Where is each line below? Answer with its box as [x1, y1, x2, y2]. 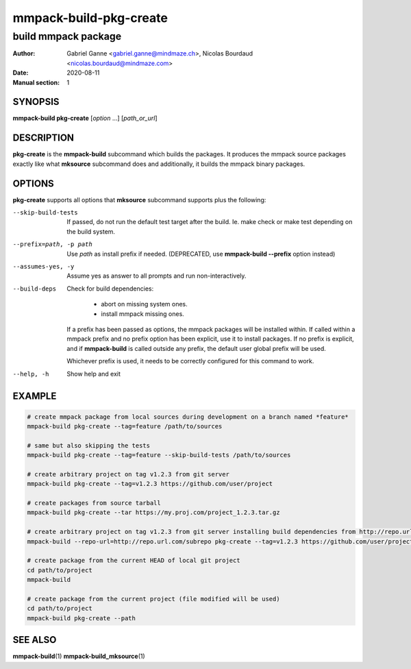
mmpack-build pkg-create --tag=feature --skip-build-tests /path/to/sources [27, 451, 291, 459]
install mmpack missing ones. [101, 309, 184, 318]
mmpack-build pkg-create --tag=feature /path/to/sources [27, 422, 223, 430]
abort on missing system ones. [101, 300, 188, 308]
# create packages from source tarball [27, 499, 161, 507]
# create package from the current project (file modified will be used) [27, 595, 280, 603]
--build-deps [12, 284, 57, 293]
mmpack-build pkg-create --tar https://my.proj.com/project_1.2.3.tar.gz [27, 509, 280, 517]
